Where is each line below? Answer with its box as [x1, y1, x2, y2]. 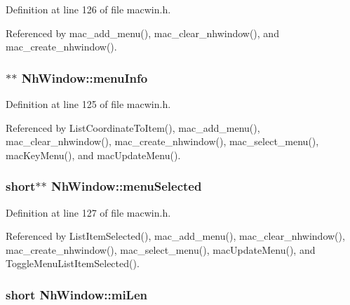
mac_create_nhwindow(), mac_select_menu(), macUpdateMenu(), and [6, 242, 316, 257]
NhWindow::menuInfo [21, 69, 148, 86]
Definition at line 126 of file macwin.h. [6, 2, 171, 16]
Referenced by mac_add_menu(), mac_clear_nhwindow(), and [6, 25, 279, 40]
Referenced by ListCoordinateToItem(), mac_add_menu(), [6, 120, 260, 135]
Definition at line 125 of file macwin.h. [6, 97, 171, 111]
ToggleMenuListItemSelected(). [6, 256, 140, 271]
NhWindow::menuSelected [51, 177, 202, 195]
